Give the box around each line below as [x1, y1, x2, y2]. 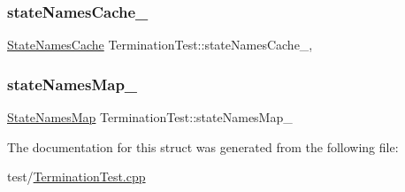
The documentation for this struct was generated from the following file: [7, 137, 399, 156]
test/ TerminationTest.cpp [7, 167, 146, 186]
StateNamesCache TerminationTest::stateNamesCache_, [7, 35, 313, 54]
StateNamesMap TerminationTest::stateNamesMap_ [7, 108, 293, 127]
